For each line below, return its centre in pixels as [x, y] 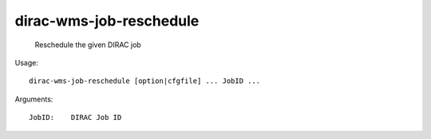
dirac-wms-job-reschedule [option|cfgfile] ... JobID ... [145, 81]
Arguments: [34, 99]
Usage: [27, 62]
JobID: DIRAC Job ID [75, 117]
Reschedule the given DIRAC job [88, 45]
